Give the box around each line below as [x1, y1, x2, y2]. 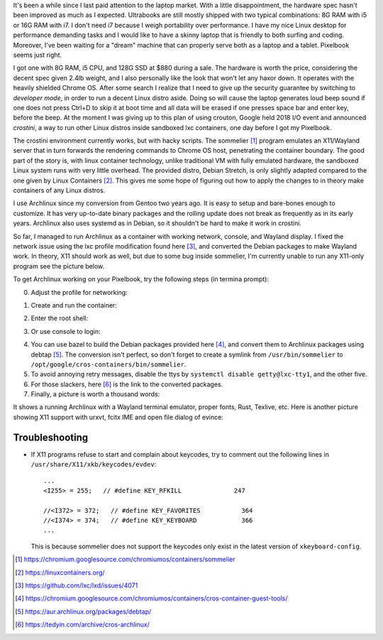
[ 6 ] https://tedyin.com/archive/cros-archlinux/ [15, 620, 150, 629]
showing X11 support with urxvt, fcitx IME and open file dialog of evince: [13, 413, 223, 421]
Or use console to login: [30, 327, 101, 335]
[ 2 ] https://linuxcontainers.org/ [15, 568, 106, 577]
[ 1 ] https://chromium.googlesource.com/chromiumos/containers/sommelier [15, 555, 235, 564]
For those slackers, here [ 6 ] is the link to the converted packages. [30, 380, 223, 389]
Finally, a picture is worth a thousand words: [30, 390, 160, 398]
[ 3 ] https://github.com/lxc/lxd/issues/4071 [15, 581, 138, 590]
